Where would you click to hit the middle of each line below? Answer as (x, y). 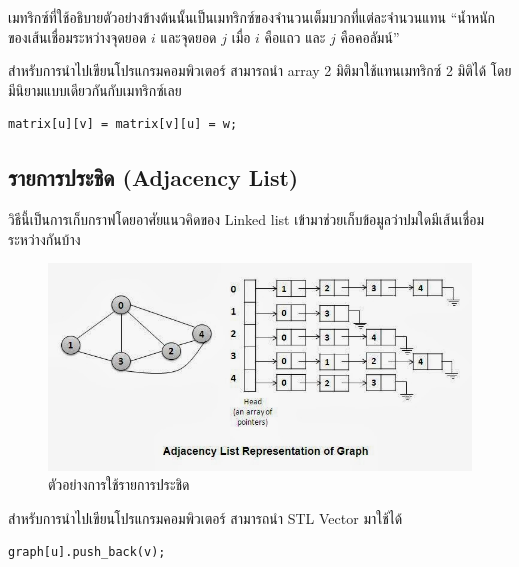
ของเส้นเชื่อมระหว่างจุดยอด (77, 36)
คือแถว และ (295, 36)
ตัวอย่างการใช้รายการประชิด (119, 484)
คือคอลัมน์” (370, 36)
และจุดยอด (188, 36)
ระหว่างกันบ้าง (44, 238)
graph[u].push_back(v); (87, 552)
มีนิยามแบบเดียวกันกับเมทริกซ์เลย (95, 89)
